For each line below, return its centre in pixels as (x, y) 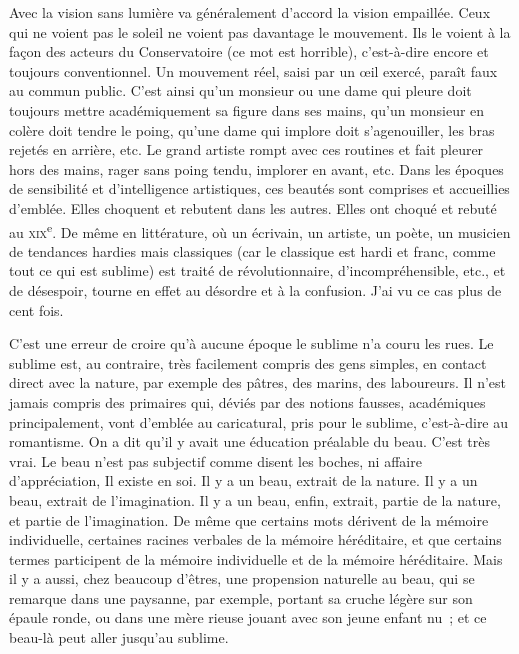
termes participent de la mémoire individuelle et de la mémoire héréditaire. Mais (256, 558)
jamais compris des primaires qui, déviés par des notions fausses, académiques (247, 401)
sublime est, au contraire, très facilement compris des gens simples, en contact (248, 362)
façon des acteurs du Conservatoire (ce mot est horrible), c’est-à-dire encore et (249, 51)
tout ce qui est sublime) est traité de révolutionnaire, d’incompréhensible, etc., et (257, 270)
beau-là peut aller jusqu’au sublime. (119, 637)
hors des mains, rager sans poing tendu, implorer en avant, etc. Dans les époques (256, 168)
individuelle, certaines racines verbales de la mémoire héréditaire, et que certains (255, 539)
